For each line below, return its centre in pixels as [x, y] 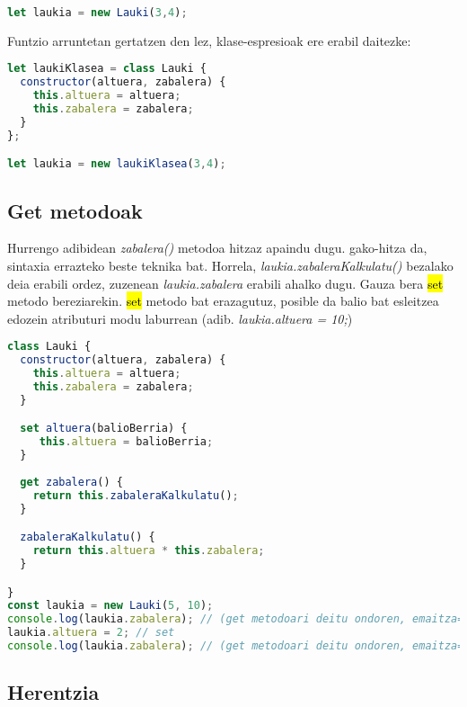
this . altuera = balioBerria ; [126, 442]
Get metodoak [75, 210]
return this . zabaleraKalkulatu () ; [136, 495]
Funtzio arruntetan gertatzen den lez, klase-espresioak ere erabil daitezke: [209, 40]
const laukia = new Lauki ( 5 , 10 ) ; [110, 606]
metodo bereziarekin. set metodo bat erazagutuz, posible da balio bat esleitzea [223, 301]
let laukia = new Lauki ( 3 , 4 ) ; [97, 13]
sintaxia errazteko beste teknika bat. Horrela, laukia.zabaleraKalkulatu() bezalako [230, 266]
